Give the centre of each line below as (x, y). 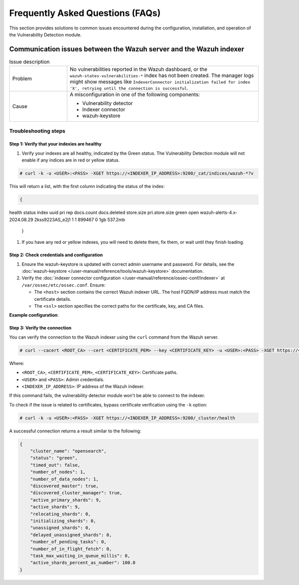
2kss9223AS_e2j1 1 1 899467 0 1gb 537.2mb (80, 219)
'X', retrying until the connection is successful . (129, 88)
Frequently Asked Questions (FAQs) (85, 13)
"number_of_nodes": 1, (58, 472)
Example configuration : (34, 315)
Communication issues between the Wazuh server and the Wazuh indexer (127, 49)
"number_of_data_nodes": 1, (65, 479)
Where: (17, 363)
